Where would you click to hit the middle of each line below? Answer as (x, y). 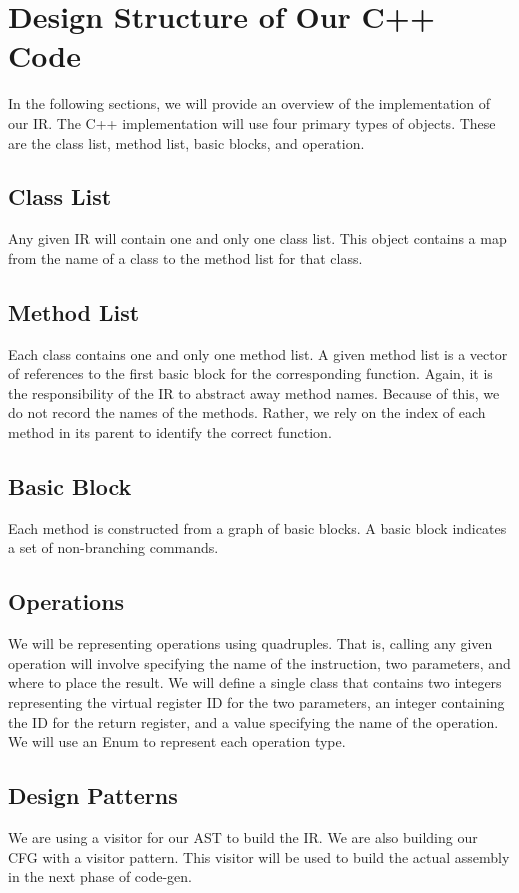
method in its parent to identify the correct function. (170, 432)
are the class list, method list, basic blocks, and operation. (186, 142)
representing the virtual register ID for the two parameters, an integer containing (256, 702)
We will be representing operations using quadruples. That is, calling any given (250, 643)
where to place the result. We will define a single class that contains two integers (255, 682)
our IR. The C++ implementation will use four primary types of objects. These (252, 122)
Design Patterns (93, 795)
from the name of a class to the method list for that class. (185, 257)
